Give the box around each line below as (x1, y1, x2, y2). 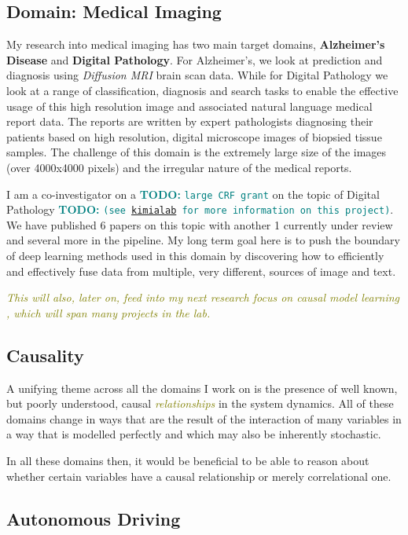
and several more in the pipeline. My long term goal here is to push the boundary (6, 232, 400, 248)
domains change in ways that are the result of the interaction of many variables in (6, 410, 402, 427)
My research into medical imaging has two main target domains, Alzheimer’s (6, 36, 385, 53)
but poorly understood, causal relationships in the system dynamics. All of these (6, 395, 394, 412)
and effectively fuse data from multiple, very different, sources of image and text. (6, 262, 396, 279)
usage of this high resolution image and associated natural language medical (6, 97, 373, 114)
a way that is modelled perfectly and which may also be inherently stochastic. (6, 426, 381, 442)
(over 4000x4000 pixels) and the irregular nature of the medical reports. (6, 159, 352, 175)
